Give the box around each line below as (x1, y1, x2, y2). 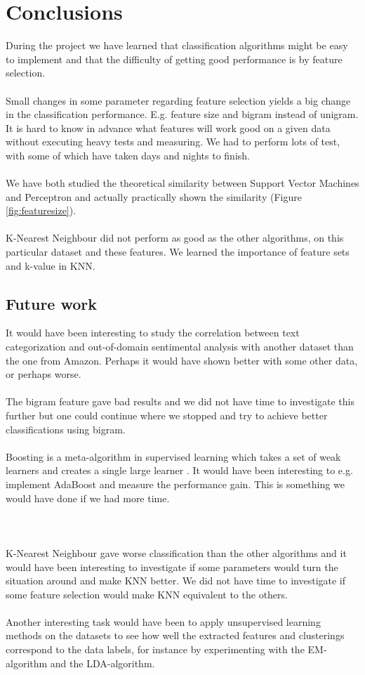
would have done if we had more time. (6, 490, 170, 505)
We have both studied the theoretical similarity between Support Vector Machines (6, 176, 359, 190)
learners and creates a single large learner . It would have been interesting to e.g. (6, 463, 353, 478)
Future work (6, 292, 98, 314)
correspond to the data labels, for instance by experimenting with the (6, 642, 305, 657)
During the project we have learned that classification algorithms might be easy (6, 38, 348, 53)
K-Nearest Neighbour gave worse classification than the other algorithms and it (6, 545, 347, 560)
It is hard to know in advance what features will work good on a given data (6, 120, 331, 135)
